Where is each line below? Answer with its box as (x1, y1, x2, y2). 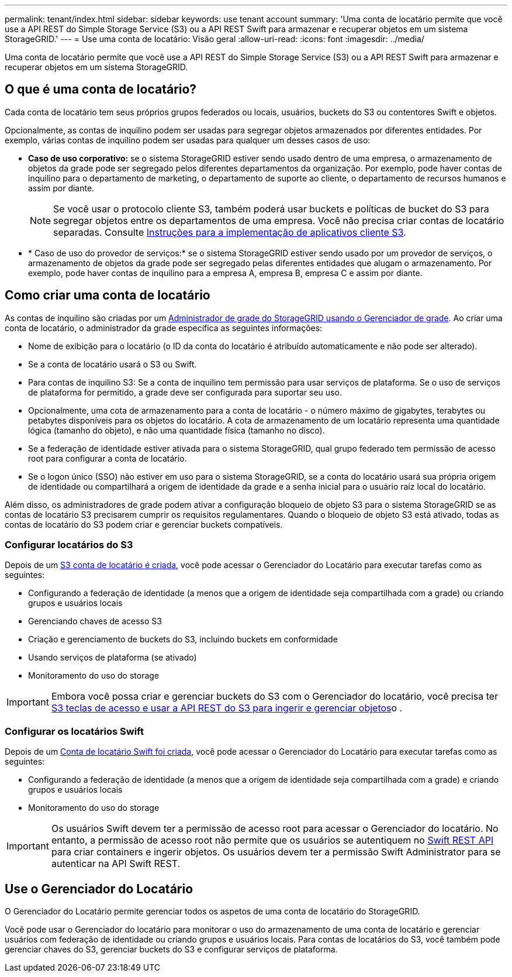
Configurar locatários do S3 (5, 539, 133, 551)
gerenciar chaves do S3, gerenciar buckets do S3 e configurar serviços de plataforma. (5, 944, 338, 955)
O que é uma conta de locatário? (5, 82, 197, 97)
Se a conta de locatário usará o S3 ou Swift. (28, 359, 197, 369)
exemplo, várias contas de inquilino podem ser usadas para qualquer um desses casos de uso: (5, 135, 371, 145)
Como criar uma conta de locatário (5, 288, 210, 303)
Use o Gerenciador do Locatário (5, 881, 193, 896)
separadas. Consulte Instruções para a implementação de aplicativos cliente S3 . (53, 226, 406, 238)
